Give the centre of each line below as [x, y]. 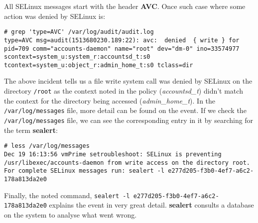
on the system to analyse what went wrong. [70, 214]
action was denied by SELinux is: [55, 16]
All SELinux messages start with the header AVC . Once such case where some [125, 6]
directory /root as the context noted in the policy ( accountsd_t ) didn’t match [124, 91]
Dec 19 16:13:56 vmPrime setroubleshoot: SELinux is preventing [113, 154]
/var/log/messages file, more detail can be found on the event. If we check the [125, 110]
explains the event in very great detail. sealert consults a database [151, 205]
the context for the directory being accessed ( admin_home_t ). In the [110, 100]
